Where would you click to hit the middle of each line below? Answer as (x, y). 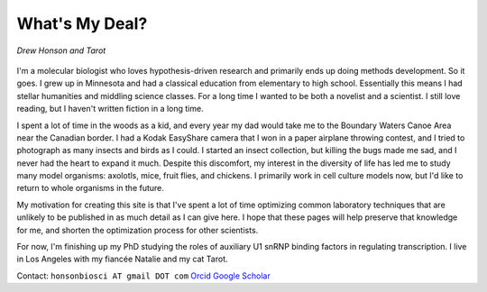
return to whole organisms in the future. (90, 188)
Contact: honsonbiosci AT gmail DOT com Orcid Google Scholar (143, 276)
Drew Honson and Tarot (61, 50)
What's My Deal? (82, 23)
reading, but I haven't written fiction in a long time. (110, 109)
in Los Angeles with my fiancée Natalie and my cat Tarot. (123, 259)
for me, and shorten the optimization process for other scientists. (138, 230)
